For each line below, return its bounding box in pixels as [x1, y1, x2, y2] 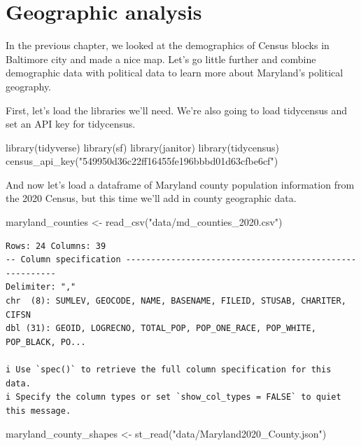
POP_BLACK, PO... [6, 337, 86, 347]
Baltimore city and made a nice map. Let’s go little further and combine [6, 51, 316, 66]
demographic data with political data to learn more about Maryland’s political [6, 65, 344, 80]
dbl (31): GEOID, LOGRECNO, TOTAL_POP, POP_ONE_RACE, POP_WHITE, [6, 323, 316, 334]
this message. [6, 405, 71, 416]
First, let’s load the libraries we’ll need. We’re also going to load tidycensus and [6, 102, 348, 117]
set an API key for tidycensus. [6, 116, 136, 131]
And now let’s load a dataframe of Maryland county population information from [6, 177, 355, 191]
